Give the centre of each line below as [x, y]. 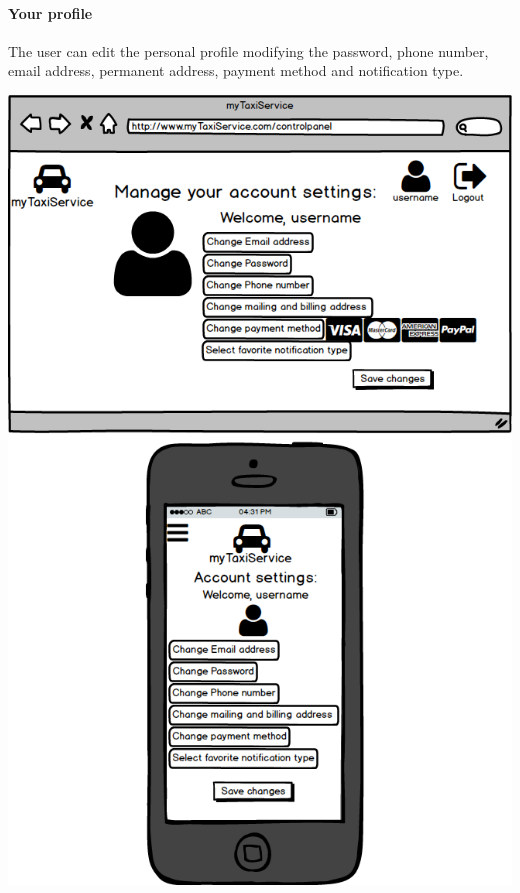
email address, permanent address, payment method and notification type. [236, 70]
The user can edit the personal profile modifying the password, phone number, [248, 50]
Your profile [50, 12]
